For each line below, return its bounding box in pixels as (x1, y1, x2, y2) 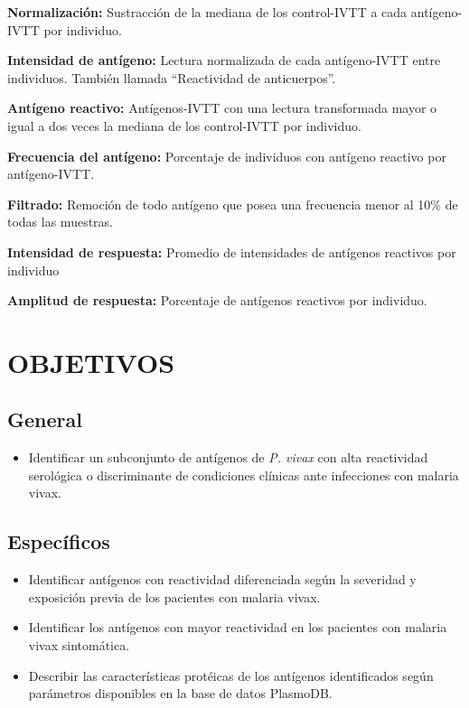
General (7, 405, 82, 433)
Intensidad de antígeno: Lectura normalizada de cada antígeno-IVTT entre (7, 51, 441, 70)
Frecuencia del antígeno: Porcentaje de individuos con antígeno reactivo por (7, 146, 446, 165)
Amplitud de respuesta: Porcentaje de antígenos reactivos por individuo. (7, 291, 427, 310)
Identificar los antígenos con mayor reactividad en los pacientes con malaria (28, 618, 447, 637)
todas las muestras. (7, 212, 113, 231)
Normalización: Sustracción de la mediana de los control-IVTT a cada (7, 3, 408, 21)
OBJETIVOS (7, 343, 175, 380)
